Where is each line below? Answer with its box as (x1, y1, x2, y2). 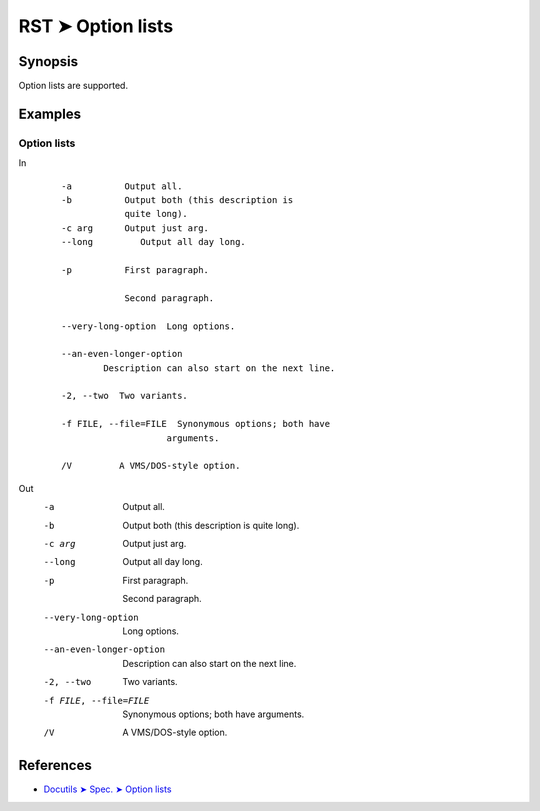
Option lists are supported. (18, 80, 129, 92)
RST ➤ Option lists (18, 15, 174, 37)
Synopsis (18, 53, 79, 70)
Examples (18, 105, 82, 122)
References (18, 757, 92, 774)
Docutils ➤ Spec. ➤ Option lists (43, 783, 172, 795)
